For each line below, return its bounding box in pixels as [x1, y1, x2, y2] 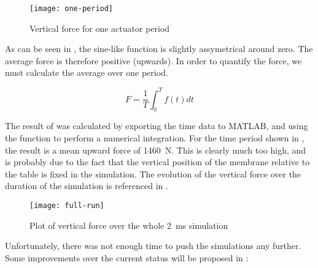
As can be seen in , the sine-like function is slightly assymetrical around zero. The [5, 42, 313, 55]
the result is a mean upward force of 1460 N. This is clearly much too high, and [5, 143, 306, 156]
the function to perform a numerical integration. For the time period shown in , [5, 131, 304, 144]
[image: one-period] [29, 4, 114, 13]
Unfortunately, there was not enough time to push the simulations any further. [5, 239, 301, 252]
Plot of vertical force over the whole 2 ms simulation [29, 218, 228, 231]
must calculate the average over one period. [5, 66, 168, 79]
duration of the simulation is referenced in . [5, 179, 168, 192]
